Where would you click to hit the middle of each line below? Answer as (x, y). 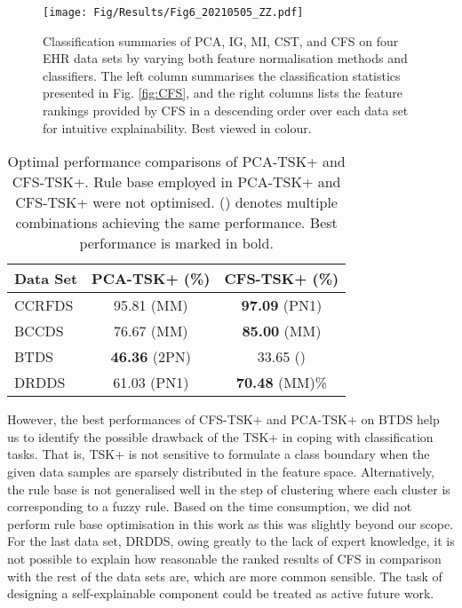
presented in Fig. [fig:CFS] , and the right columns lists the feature (223, 93)
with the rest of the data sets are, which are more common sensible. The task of (225, 576)
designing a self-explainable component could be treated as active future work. (221, 593)
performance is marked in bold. (176, 243)
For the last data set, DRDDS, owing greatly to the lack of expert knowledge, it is (231, 541)
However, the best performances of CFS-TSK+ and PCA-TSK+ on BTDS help (223, 419)
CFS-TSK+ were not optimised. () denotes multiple (176, 202)
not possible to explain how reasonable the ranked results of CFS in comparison (224, 558)
